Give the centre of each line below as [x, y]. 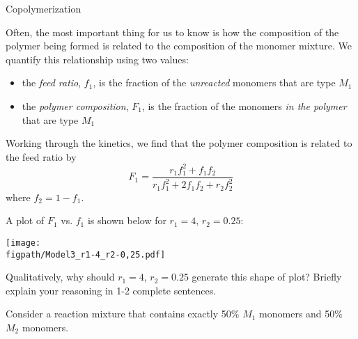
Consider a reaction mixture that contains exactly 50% [123, 314]
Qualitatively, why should [60, 277]
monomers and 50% [301, 314]
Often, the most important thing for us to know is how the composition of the [172, 32]
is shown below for [127, 220]
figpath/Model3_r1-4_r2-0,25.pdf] [86, 254]
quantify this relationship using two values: [97, 59]
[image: [23, 243]
